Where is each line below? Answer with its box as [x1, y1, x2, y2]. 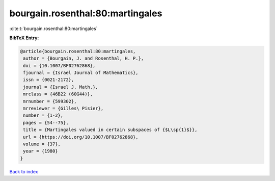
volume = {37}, [23, 141, 61, 147]
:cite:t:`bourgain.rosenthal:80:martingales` [9, 25, 98, 32]
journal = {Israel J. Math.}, [23, 84, 99, 90]
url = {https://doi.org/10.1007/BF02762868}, [23, 134, 139, 140]
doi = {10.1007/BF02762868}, [23, 63, 96, 68]
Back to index [9, 168, 38, 174]
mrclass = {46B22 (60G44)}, [23, 91, 93, 97]
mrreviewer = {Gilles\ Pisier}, [23, 106, 104, 112]
